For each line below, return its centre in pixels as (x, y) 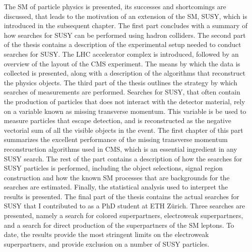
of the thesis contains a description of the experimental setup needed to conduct (123, 44)
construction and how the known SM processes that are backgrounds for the (117, 177)
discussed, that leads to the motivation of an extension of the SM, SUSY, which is (126, 16)
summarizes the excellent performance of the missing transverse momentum (116, 139)
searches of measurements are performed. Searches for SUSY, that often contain (122, 92)
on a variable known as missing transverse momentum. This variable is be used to (125, 111)
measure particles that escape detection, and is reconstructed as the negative (118, 120)
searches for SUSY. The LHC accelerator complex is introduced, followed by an (121, 54)
